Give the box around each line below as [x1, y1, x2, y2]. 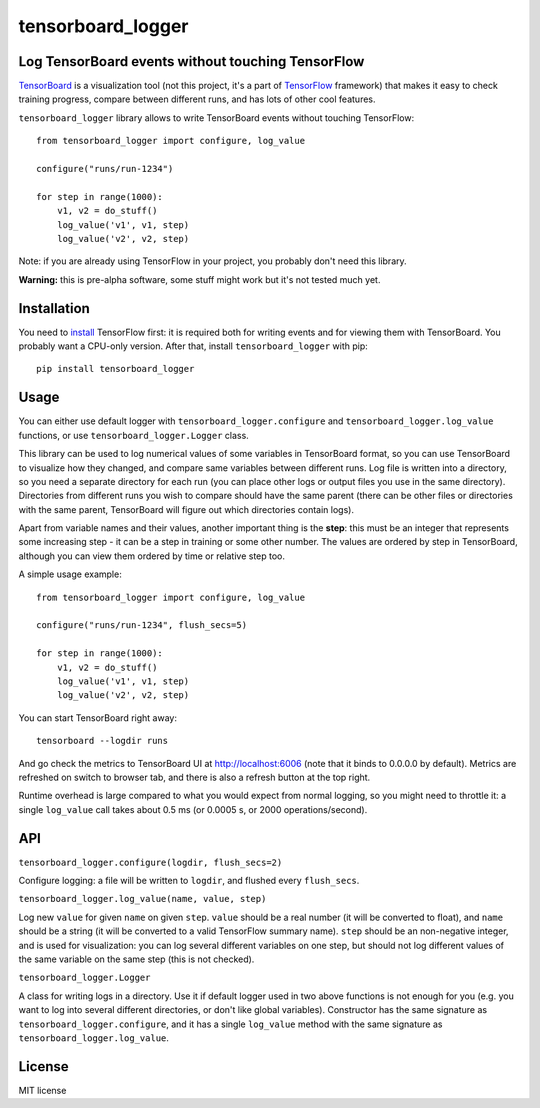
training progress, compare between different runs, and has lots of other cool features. [18, 93, 376, 105]
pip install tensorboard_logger [36, 363, 195, 375]
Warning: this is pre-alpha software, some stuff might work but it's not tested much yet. [18, 273, 381, 285]
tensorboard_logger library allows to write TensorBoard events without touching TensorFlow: [18, 111, 415, 124]
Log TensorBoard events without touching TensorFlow [18, 53, 365, 70]
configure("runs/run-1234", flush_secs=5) [36, 620, 248, 631]
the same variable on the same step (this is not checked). [18, 953, 255, 965]
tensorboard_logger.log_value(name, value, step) [18, 893, 267, 905]
